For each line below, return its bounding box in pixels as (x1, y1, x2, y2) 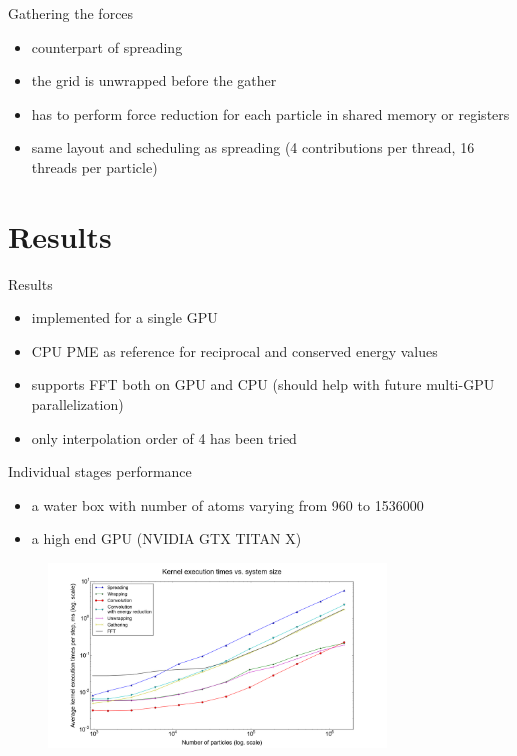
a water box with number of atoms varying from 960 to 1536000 (31, 494, 424, 515)
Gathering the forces (8, 3, 134, 23)
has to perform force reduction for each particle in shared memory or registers (31, 103, 510, 124)
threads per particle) (31, 156, 158, 177)
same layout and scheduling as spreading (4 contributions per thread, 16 (31, 137, 475, 158)
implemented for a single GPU (31, 307, 218, 328)
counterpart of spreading (31, 36, 183, 57)
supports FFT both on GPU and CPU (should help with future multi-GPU (31, 374, 495, 395)
